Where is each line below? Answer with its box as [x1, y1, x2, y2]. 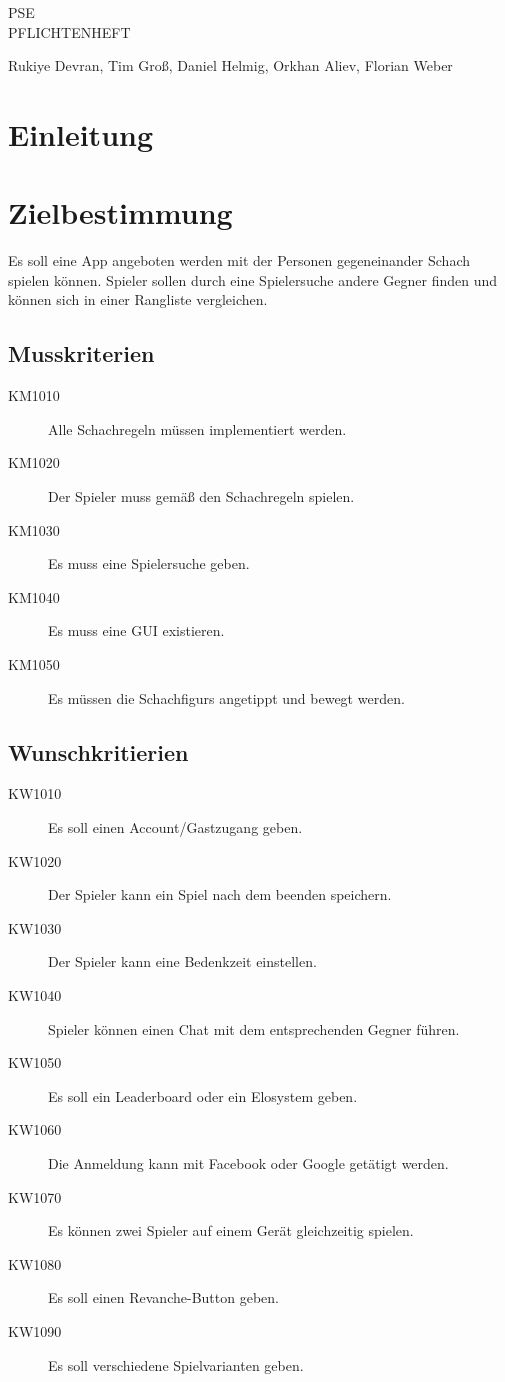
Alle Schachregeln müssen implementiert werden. [48, 418, 347, 439]
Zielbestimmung [8, 192, 233, 233]
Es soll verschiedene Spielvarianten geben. [48, 1354, 304, 1375]
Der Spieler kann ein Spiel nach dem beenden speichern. [48, 884, 392, 905]
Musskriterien [8, 338, 155, 369]
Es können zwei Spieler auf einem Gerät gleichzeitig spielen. [48, 1220, 414, 1241]
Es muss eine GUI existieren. [48, 620, 225, 641]
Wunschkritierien [8, 736, 189, 767]
